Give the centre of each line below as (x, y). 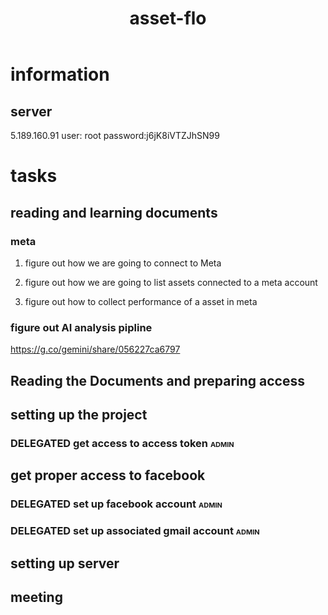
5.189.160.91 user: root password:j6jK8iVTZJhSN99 (115, 135)
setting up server (65, 563)
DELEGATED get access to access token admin (122, 443)
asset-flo (168, 18)
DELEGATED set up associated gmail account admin (135, 531)
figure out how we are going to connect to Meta (123, 263)
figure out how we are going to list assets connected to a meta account (171, 282)
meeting (36, 597)
